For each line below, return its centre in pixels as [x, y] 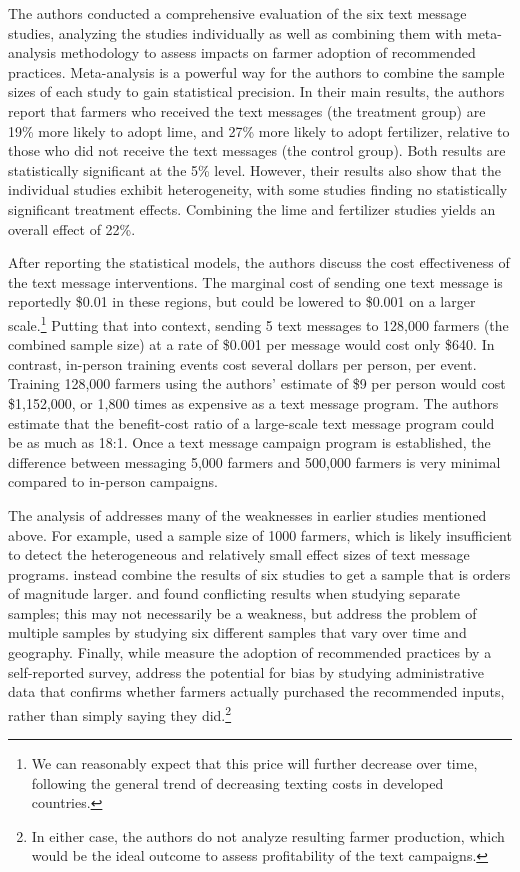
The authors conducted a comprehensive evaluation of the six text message [237, 13]
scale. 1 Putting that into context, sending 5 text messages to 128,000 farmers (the [258, 323]
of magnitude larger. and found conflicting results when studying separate [234, 593]
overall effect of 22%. [72, 228]
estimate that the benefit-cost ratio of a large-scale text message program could [251, 422]
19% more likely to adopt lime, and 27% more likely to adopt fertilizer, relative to [259, 130]
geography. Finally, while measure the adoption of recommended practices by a [250, 652]
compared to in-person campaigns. [113, 481]
